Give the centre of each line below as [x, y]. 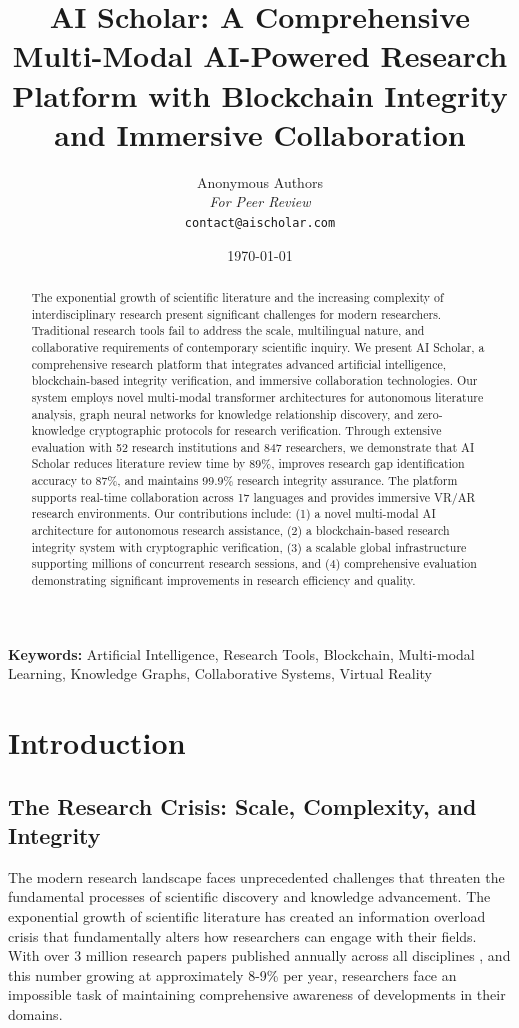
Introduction [97, 742]
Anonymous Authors [260, 181]
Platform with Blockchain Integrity [260, 94]
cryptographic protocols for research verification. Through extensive [265, 430]
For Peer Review [260, 201]
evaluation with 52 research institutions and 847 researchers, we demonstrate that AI [253, 446]
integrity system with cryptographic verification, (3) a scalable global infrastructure [249, 546]
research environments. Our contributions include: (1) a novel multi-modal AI [233, 513]
